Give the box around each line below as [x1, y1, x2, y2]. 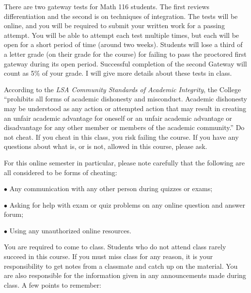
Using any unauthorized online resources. [9, 225, 131, 235]
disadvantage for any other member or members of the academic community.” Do [4, 122, 245, 132]
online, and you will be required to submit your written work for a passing [4, 20, 225, 31]
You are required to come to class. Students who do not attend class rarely [4, 242, 226, 252]
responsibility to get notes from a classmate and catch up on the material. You [4, 260, 238, 271]
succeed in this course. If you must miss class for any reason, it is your [4, 251, 213, 261]
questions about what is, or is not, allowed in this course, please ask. [4, 141, 207, 151]
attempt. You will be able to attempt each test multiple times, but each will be [4, 30, 239, 40]
